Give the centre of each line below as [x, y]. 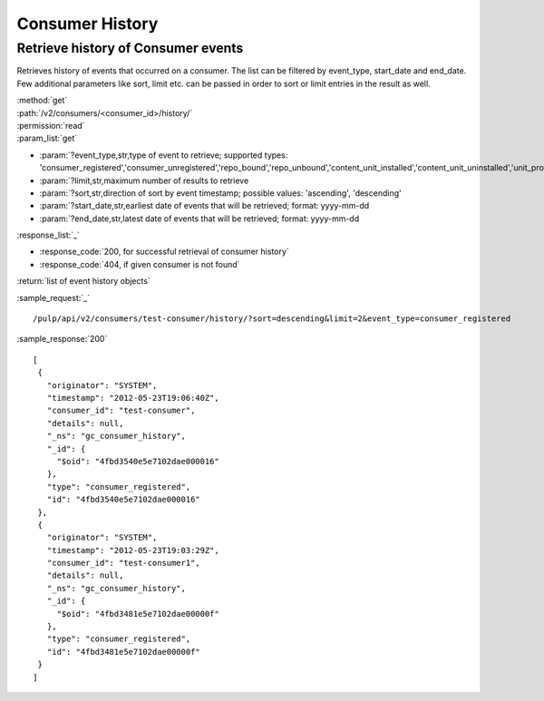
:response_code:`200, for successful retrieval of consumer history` [164, 252]
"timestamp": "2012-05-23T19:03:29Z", [133, 550]
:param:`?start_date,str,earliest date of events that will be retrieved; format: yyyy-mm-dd [204, 206]
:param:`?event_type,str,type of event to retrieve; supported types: [164, 155]
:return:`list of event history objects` [84, 281]
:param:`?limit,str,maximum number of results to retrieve [144, 180]
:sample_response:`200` [62, 339]
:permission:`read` [51, 125]
